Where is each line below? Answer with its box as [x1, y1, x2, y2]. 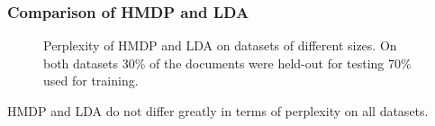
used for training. [43, 71, 139, 90]
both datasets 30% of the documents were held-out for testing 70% [43, 53, 412, 72]
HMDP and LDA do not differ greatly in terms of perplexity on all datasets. [7, 102, 429, 120]
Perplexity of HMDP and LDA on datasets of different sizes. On [43, 36, 397, 55]
